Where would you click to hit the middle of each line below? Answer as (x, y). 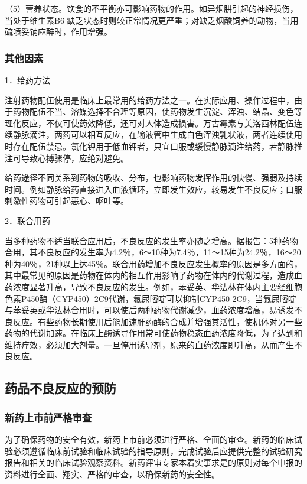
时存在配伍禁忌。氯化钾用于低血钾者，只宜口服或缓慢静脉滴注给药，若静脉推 (153, 146)
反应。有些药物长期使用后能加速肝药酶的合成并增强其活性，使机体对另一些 (157, 321)
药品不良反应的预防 (61, 388)
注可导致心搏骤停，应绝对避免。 (67, 157)
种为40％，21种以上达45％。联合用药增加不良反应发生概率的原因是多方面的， (153, 263)
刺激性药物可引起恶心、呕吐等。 (67, 201)
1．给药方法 (27, 80)
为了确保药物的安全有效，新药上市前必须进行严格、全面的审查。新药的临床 (149, 439)
